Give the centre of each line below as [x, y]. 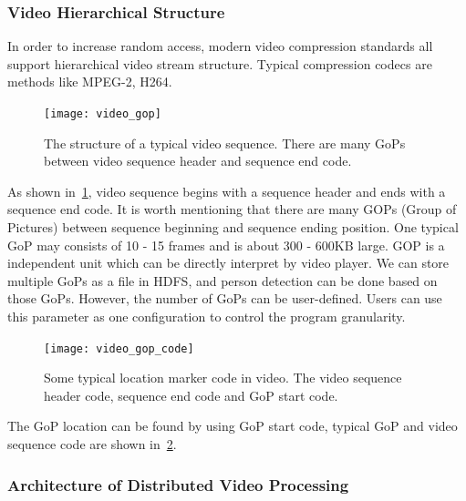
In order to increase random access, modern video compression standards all [220, 46]
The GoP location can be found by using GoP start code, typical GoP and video [233, 426]
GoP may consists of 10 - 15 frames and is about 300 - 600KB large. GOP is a [226, 245]
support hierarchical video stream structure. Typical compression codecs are [220, 63]
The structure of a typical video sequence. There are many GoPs [225, 143]
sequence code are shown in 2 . [92, 444]
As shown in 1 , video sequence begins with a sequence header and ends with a [227, 191]
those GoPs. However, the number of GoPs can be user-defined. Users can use [225, 298]
